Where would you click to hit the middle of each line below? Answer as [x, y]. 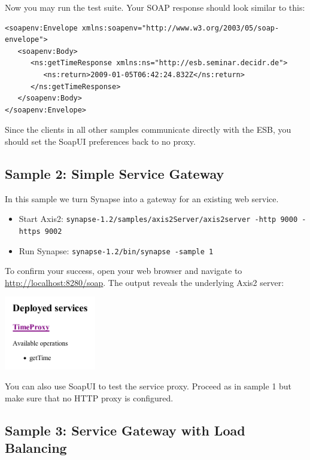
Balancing [36, 448]
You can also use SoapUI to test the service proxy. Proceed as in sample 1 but [148, 386]
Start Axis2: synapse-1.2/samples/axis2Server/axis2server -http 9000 [158, 219]
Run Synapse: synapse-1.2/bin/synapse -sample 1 [116, 250]
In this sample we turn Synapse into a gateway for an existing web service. [142, 198]
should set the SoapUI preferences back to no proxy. [100, 141]
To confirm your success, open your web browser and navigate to [124, 271]
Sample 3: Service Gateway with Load [125, 430]
